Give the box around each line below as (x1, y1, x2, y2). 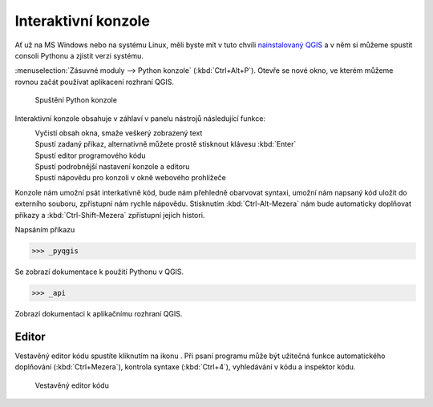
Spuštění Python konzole (34, 95, 118, 105)
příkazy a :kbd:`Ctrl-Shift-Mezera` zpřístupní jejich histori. (14, 210, 205, 220)
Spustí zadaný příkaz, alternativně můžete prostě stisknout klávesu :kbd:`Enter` (34, 139, 297, 149)
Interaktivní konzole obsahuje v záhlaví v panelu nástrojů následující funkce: (14, 113, 266, 123)
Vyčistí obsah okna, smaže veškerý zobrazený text (34, 128, 203, 138)
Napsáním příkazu (14, 225, 75, 235)
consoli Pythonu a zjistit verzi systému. (14, 50, 144, 60)
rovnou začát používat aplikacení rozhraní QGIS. (14, 77, 174, 87)
